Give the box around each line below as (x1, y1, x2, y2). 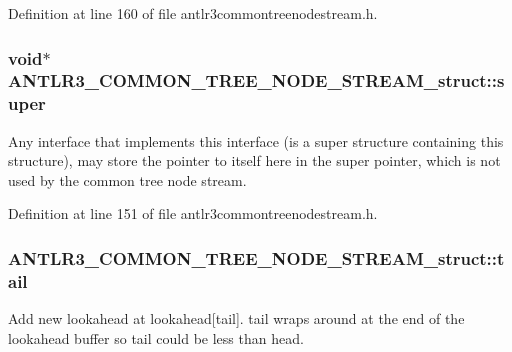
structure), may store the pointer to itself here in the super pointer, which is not (8, 150, 501, 171)
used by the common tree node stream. (8, 169, 247, 190)
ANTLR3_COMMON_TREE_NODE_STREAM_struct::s (8, 68, 505, 93)
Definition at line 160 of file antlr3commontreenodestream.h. (8, 3, 378, 23)
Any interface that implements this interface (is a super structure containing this (8, 130, 504, 151)
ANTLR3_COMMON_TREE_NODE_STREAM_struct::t (8, 245, 505, 270)
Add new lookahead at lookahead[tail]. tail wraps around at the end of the (8, 308, 465, 329)
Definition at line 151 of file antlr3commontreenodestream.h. (8, 203, 378, 224)
